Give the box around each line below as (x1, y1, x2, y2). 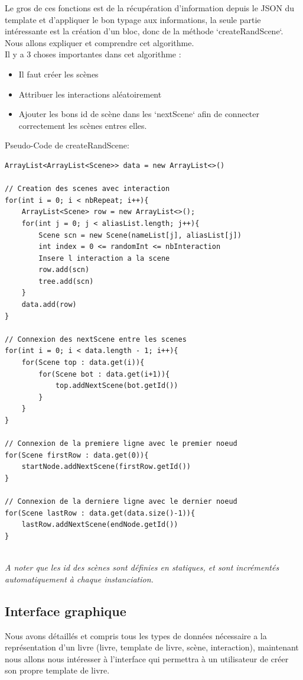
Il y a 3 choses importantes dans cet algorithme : (5, 48, 181, 60)
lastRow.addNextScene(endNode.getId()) (21, 520, 178, 529)
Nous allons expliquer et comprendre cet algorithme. (5, 36, 194, 48)
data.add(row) (21, 300, 77, 309)
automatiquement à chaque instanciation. (5, 572, 154, 585)
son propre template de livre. (5, 664, 110, 676)
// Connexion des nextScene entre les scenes (5, 335, 187, 344)
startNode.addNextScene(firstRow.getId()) (21, 462, 191, 471)
